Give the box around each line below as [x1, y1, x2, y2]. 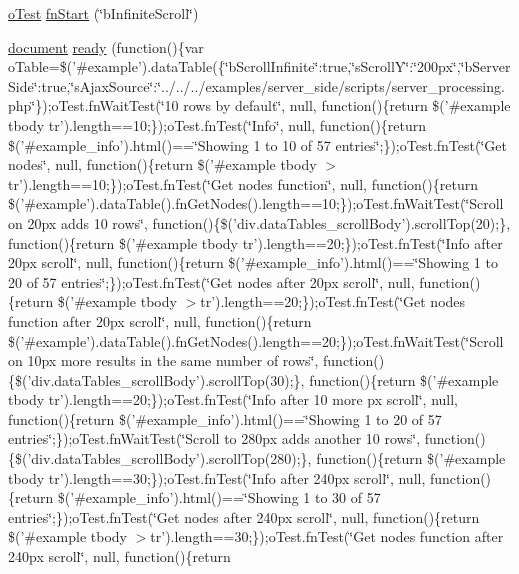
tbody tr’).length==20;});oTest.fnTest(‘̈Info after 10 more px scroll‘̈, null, [8, 389, 459, 410]
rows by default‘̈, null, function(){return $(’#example [183, 95, 511, 116]
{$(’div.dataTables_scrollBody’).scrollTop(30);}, [8, 369, 305, 390]
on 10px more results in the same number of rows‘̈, [8, 350, 319, 371]
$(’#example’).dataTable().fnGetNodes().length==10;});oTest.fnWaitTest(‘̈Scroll [8, 193, 504, 214]
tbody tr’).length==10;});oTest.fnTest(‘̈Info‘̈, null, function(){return [8, 114, 427, 135]
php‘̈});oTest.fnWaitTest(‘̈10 [8, 95, 179, 116]
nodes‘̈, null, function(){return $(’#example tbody [8, 154, 317, 175]
